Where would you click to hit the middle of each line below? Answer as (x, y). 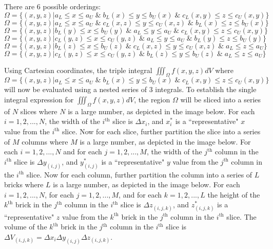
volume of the (26, 227)
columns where (45, 141)
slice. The (241, 216)
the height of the (234, 194)
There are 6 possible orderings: (53, 6)
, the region (152, 99)
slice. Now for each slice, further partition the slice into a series (161, 131)
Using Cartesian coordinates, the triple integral (78, 70)
